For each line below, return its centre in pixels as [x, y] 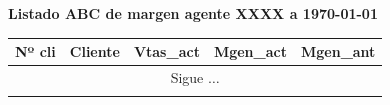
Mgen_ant [338, 51]
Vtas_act [166, 51]
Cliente [94, 51]
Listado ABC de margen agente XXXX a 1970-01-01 [193, 13]
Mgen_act [250, 51]
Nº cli [35, 51]
